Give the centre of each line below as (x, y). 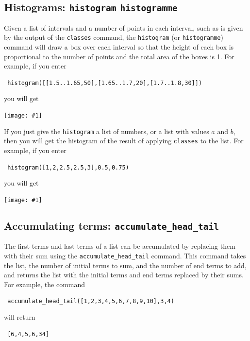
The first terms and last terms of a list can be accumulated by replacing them (120, 246)
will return (20, 317)
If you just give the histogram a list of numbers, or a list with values (107, 131)
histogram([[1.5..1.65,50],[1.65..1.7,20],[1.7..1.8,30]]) (105, 83)
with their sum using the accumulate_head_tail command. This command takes (125, 255)
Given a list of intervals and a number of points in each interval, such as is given (124, 27)
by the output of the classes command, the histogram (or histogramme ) (114, 37)
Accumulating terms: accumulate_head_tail (112, 225)
